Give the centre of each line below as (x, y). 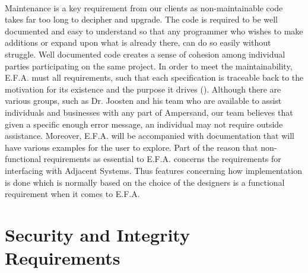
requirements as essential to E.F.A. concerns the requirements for (162, 159)
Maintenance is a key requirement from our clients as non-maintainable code (144, 7)
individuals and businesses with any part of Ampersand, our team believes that (149, 112)
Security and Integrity (97, 234)
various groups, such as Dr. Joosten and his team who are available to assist (143, 101)
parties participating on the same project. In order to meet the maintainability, (149, 66)
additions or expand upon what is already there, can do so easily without (138, 42)
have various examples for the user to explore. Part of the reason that (131, 147)
